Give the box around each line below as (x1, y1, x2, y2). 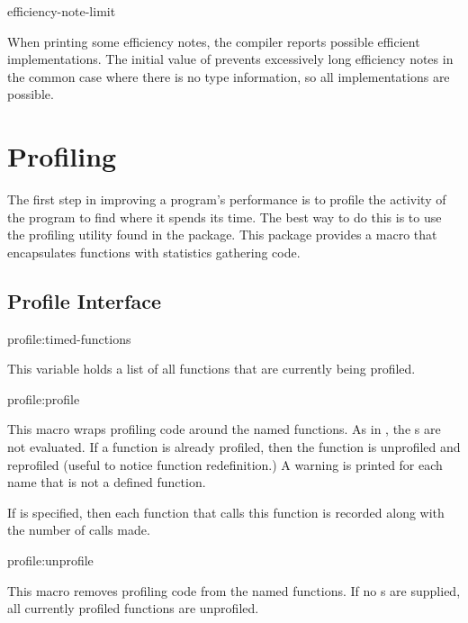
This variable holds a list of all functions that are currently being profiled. (7, 359, 416, 378)
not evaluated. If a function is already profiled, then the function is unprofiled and (7, 438, 461, 456)
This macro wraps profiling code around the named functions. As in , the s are (7, 420, 441, 438)
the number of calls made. (7, 520, 150, 539)
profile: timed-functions (7, 329, 131, 348)
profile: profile (7, 389, 80, 408)
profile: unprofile (7, 551, 94, 570)
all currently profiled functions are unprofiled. (7, 599, 259, 618)
